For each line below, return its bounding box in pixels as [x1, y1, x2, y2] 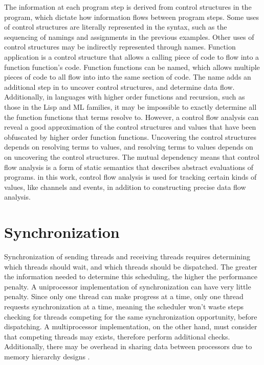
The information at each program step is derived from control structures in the [4, 2, 252, 12]
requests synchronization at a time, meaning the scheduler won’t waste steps [4, 301, 244, 311]
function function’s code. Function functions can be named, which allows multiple [4, 61, 260, 72]
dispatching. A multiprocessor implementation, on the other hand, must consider [4, 321, 257, 332]
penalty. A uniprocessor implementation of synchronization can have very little [4, 281, 251, 291]
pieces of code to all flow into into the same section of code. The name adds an [4, 71, 251, 82]
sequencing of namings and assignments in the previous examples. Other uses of [4, 31, 254, 42]
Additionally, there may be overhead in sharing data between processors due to [4, 341, 252, 352]
